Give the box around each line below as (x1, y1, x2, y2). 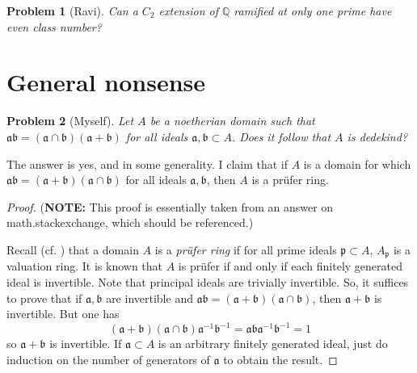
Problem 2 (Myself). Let (6, 112, 134, 129)
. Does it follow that (231, 128, 331, 145)
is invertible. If (49, 335, 122, 352)
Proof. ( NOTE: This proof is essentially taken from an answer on (6, 198, 334, 215)
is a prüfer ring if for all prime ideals (154, 241, 337, 258)
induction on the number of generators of (6, 350, 210, 367)
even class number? (6, 18, 102, 35)
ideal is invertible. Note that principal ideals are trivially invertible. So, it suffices (6, 273, 409, 290)
